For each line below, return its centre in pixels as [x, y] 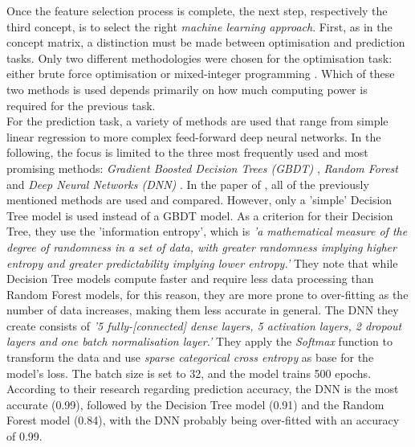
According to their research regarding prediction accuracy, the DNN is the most [203, 389]
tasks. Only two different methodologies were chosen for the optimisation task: [199, 57]
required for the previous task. [81, 105]
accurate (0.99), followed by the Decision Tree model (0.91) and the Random [195, 404]
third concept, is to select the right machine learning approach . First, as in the [199, 26]
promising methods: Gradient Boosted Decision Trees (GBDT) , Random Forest [202, 168]
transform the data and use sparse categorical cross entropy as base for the [190, 357]
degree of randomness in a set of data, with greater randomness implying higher [201, 246]
